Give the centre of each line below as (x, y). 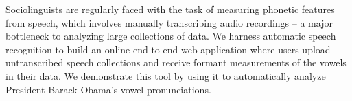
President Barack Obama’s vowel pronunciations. (108, 89)
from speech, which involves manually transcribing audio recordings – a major (169, 22)
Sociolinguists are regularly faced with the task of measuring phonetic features (170, 9)
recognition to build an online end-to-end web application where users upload (168, 49)
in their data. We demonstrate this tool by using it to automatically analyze (166, 75)
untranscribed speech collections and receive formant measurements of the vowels (176, 62)
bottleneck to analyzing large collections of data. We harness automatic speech (171, 36)
